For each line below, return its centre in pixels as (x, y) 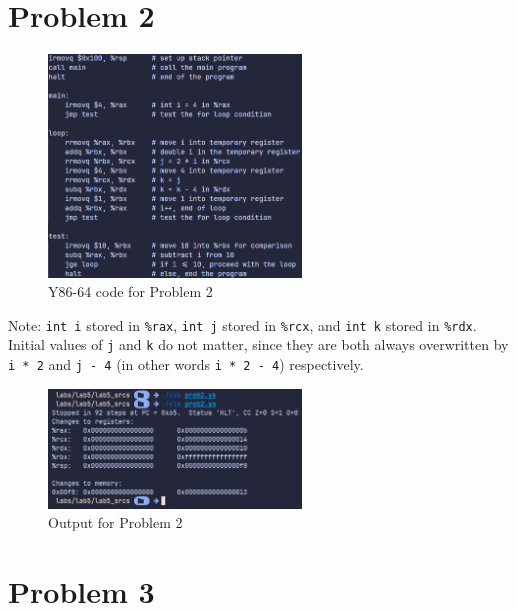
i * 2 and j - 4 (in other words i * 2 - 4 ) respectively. (186, 364)
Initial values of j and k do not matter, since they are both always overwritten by (258, 344)
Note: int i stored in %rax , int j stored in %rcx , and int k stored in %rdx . (242, 324)
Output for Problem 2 (115, 522)
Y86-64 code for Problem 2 (130, 291)
